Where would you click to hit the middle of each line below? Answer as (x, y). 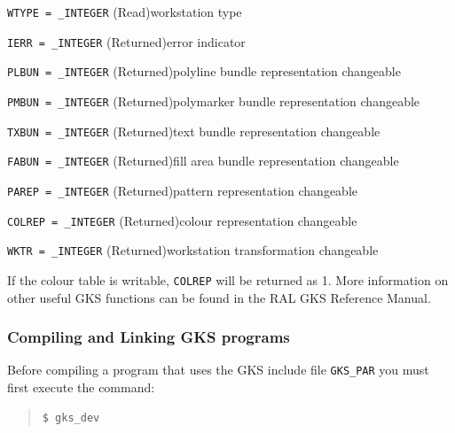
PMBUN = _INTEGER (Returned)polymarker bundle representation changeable (214, 101)
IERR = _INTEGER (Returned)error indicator (126, 41)
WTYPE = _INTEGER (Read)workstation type (125, 12)
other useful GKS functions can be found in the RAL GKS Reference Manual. (219, 297)
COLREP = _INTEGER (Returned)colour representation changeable (182, 220)
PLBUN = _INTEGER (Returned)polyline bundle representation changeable (204, 71)
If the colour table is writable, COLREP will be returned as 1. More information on (228, 279)
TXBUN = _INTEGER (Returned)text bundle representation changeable (194, 131)
